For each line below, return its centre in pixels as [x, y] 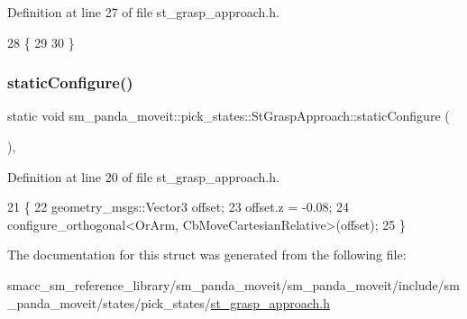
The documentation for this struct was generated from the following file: [207, 255]
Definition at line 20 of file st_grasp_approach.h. [143, 176]
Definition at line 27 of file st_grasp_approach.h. [143, 12]
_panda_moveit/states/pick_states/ [109, 302]
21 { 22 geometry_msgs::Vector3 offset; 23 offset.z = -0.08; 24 [179, 207]
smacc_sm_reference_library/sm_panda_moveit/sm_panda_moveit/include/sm [233, 284]
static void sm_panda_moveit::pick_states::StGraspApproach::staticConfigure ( [229, 116]
